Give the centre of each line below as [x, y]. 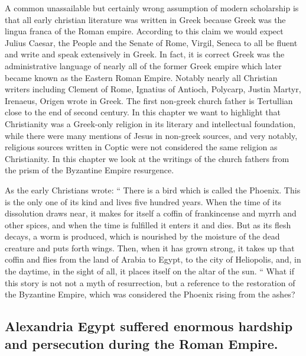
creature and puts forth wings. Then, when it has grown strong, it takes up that [150, 247]
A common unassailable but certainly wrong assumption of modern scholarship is [152, 8]
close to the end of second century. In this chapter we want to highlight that [143, 112]
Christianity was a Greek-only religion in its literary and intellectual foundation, [150, 123]
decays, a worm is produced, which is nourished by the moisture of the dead [142, 236]
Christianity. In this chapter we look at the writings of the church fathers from [147, 158]
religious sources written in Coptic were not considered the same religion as [141, 147]
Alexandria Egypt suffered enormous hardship [149, 326]
